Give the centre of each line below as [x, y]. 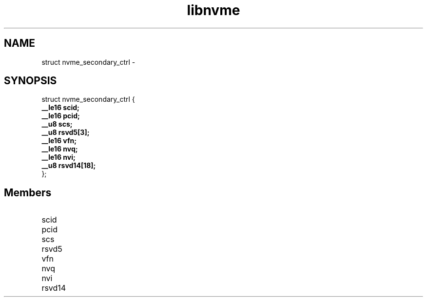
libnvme [213, 10]
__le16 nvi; [58, 157]
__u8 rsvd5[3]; [66, 132]
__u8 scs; [57, 124]
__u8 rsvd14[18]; [69, 166]
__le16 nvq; [60, 149]
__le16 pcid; [61, 116]
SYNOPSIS [30, 81]
